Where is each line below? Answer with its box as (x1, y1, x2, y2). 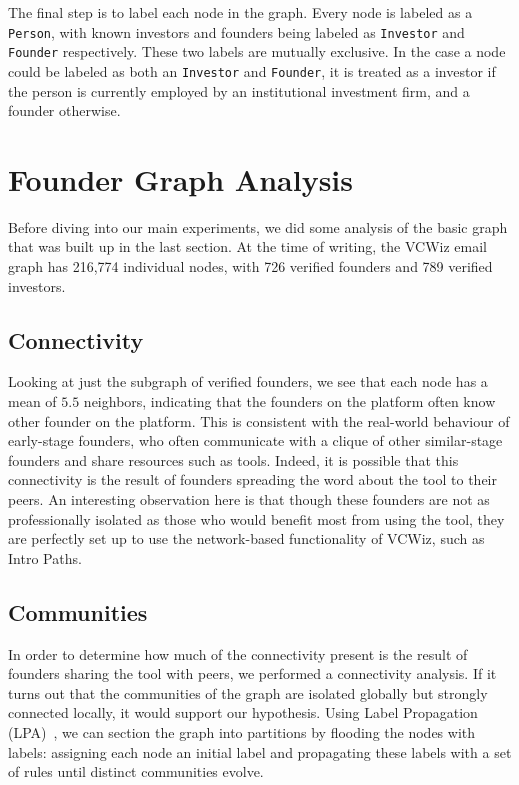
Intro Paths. (8, 547, 82, 568)
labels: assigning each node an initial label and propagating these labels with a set (8, 741, 512, 762)
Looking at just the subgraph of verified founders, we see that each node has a (8, 371, 488, 392)
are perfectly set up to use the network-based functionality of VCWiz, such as (8, 528, 485, 549)
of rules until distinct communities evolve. (8, 761, 264, 782)
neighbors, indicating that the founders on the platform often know (83, 391, 496, 412)
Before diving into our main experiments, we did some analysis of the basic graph (8, 216, 508, 237)
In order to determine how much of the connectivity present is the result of (8, 643, 468, 664)
